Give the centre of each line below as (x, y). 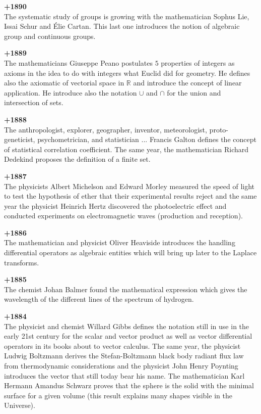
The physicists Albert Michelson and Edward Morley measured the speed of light (129, 186)
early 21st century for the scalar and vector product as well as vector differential (128, 336)
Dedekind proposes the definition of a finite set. (77, 159)
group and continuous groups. (50, 36)
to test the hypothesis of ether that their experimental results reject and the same (130, 196)
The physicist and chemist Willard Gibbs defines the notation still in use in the (127, 326)
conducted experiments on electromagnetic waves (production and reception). (123, 216)
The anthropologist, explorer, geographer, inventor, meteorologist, (106, 129)
